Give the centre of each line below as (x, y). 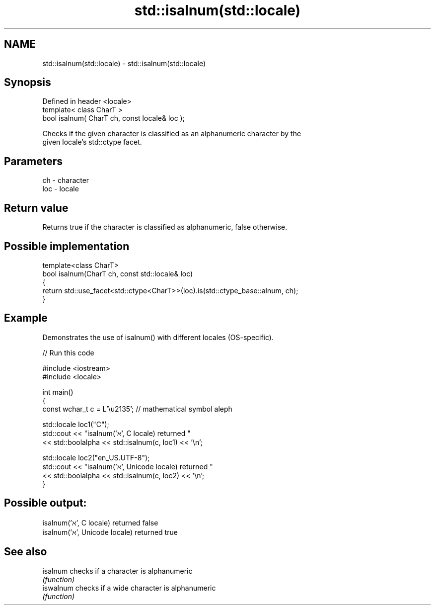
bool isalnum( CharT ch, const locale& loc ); (113, 118)
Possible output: (45, 503)
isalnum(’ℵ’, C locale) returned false (100, 522)
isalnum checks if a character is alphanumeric (117, 571)
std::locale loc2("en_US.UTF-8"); (96, 457)
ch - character (66, 180)
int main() (58, 392)
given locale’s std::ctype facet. (92, 142)
